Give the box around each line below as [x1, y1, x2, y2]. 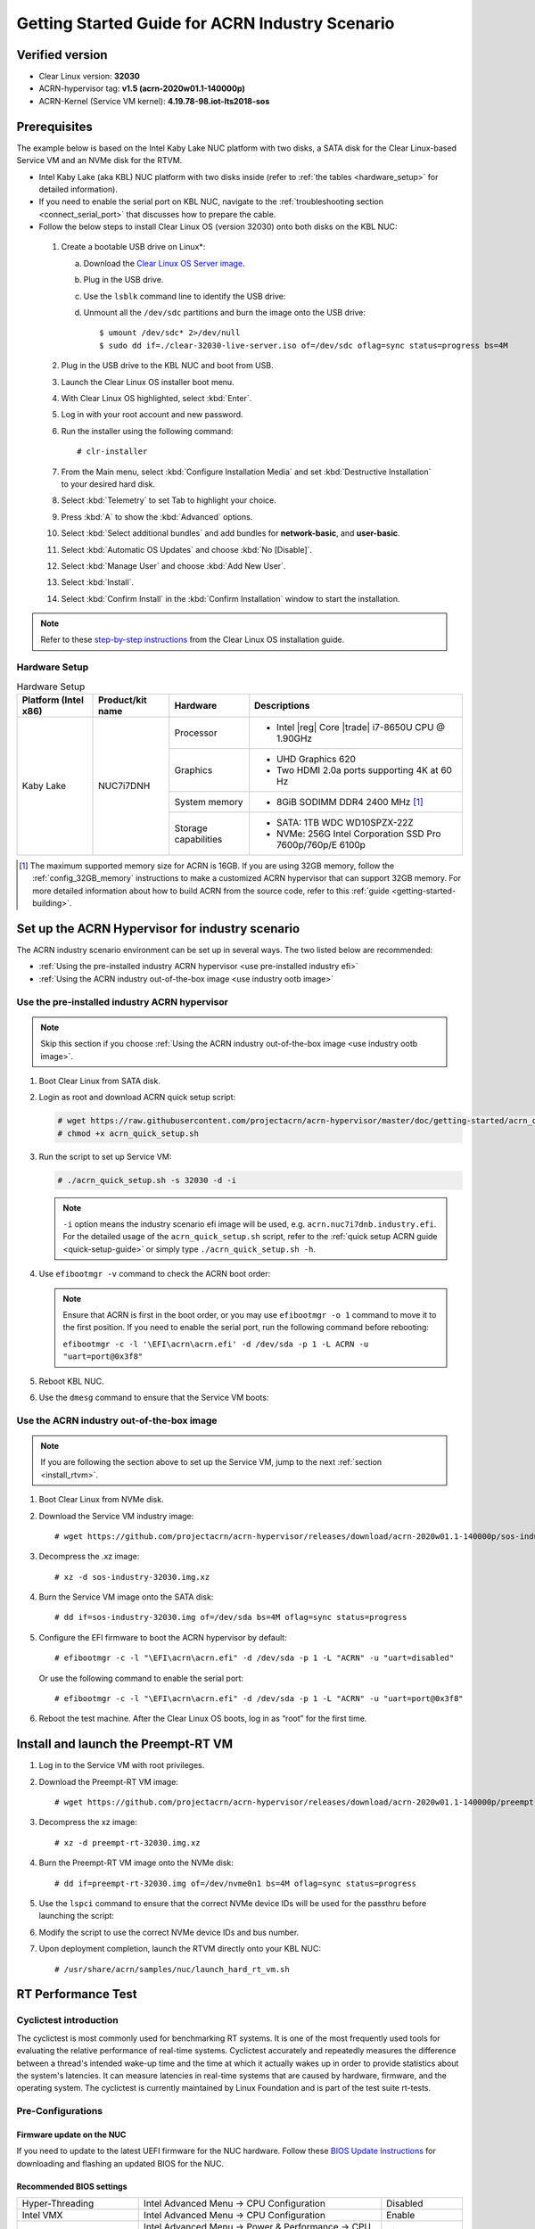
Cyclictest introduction [16, 2014, 119, 2027]
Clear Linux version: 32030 [38, 71, 140, 82]
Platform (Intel [21, 694, 84, 706]
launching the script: [38, 1911, 115, 1921]
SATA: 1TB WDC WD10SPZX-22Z [276, 816, 414, 828]
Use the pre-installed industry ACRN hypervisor [16, 995, 229, 1008]
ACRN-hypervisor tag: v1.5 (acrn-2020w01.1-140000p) [38, 83, 245, 94]
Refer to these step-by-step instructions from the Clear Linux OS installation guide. [40, 634, 345, 646]
